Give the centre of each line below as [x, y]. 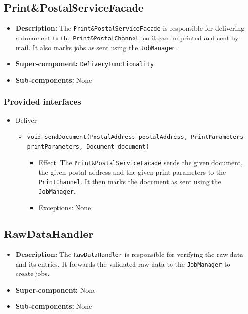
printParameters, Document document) [88, 147]
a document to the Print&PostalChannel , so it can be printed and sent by [127, 37]
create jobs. [32, 273]
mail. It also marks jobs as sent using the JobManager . [96, 47]
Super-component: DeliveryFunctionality [85, 64]
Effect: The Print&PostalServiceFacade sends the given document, [141, 162]
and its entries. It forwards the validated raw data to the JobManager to [123, 264]
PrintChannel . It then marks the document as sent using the [130, 181]
